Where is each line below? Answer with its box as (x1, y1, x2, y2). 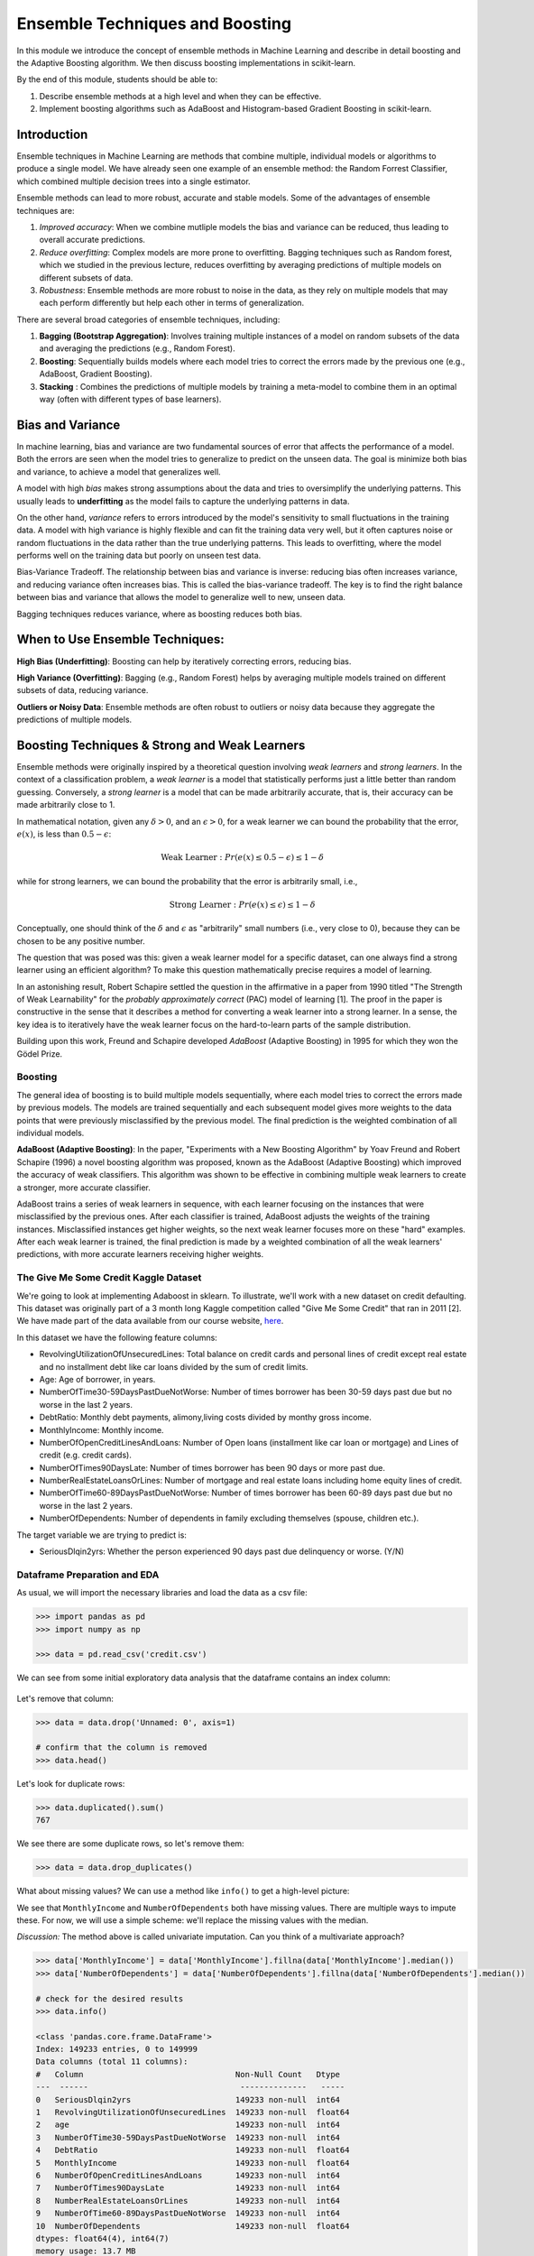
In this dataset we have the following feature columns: (16, 1332, 218, 1343)
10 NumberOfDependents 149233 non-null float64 (35, 2221, 350, 2231)
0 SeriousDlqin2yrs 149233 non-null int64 (35, 2094, 341, 2104)
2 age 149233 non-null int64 (35, 2120, 341, 2130)
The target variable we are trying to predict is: (16, 1530, 187, 1540)
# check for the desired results (35, 1993, 184, 2003)
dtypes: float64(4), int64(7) (35, 2233, 170, 2243)
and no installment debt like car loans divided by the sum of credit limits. (39, 1361, 308, 1372)
